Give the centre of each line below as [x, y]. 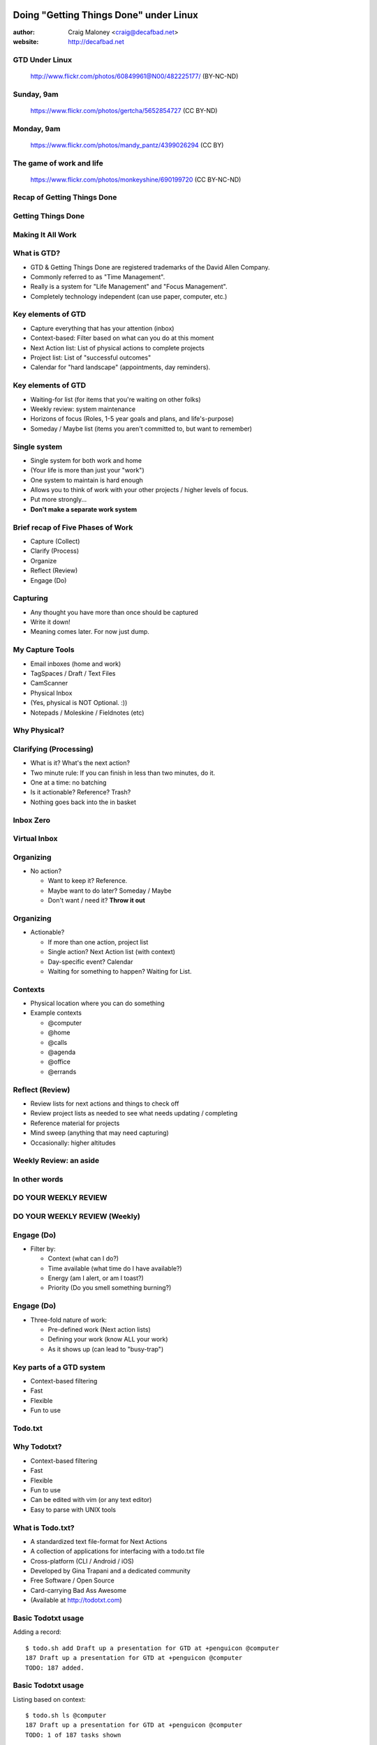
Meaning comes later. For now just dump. [90, 632]
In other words [38, 1179]
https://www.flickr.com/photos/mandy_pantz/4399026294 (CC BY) [127, 145]
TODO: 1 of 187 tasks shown [73, 1735]
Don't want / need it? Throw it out [97, 900]
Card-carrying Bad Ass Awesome [79, 1590]
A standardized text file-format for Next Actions [99, 1541]
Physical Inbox [51, 693]
